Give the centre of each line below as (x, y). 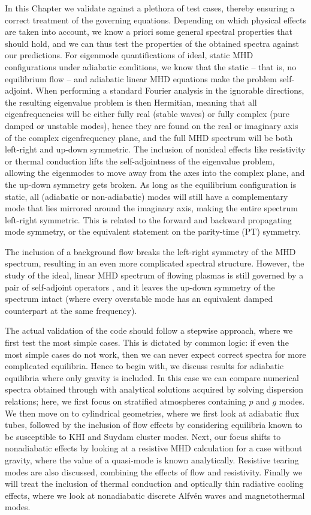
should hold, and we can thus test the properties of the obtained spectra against (152, 43)
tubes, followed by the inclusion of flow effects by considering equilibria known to (154, 425)
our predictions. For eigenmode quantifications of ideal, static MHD (129, 55)
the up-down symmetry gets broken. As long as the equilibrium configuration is (151, 184)
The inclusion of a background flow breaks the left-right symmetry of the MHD (150, 251)
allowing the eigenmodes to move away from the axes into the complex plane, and (155, 173)
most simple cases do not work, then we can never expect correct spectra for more (155, 354)
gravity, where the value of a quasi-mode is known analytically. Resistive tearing (152, 459)
